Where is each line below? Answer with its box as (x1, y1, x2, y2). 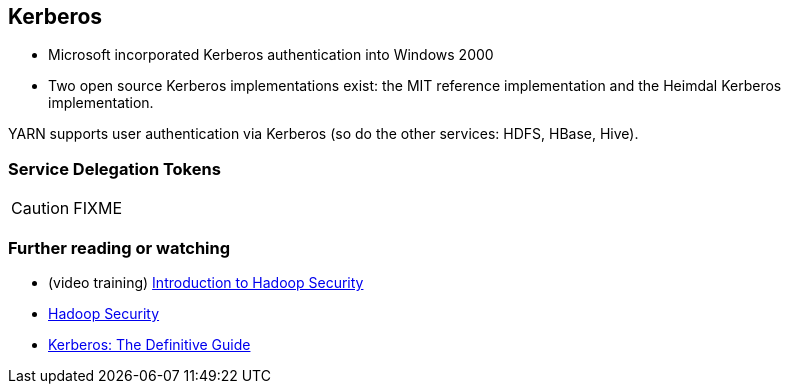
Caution (11, 198, 70, 219)
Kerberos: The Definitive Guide (48, 335, 251, 353)
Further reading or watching (8, 237, 231, 258)
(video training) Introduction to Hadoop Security (48, 273, 364, 291)
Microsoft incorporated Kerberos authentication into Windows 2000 (48, 46, 494, 64)
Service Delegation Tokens (8, 158, 221, 179)
